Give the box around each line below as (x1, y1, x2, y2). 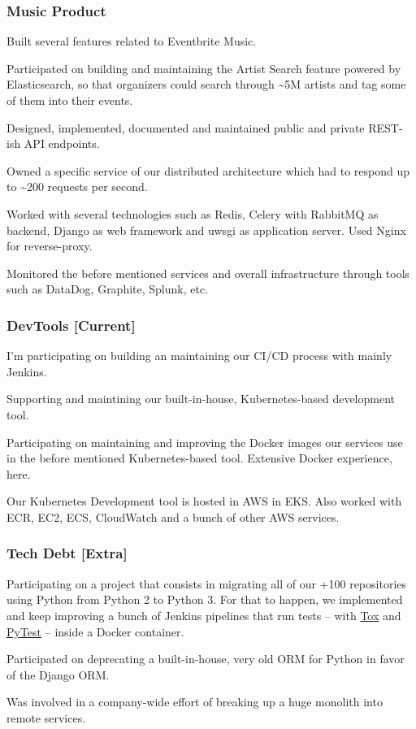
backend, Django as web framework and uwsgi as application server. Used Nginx (6, 221, 406, 238)
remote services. (6, 709, 86, 726)
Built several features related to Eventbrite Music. (6, 33, 257, 50)
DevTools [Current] (6, 315, 136, 335)
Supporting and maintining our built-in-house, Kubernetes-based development (6, 390, 395, 407)
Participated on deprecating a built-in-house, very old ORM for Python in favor (6, 650, 405, 667)
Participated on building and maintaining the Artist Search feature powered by (6, 59, 401, 76)
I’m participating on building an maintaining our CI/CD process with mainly (6, 347, 392, 364)
